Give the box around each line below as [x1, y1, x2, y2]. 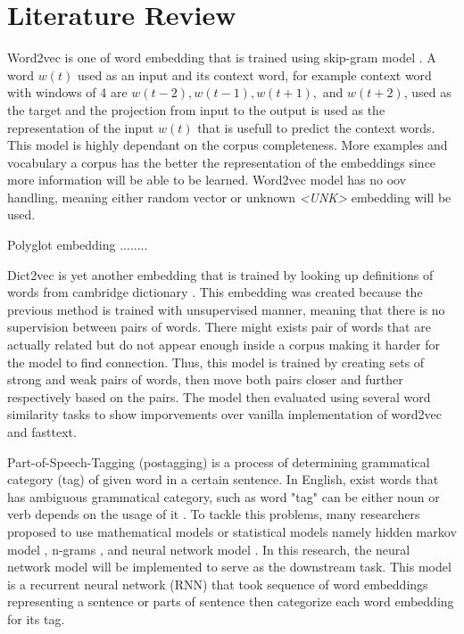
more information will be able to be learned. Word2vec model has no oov [7, 170, 407, 189]
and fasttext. [7, 423, 77, 441]
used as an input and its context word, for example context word [77, 65, 432, 84]
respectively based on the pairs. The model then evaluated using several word [7, 387, 431, 406]
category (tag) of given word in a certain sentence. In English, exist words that [7, 470, 439, 489]
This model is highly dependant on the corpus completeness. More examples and [7, 136, 448, 154]
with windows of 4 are [7, 83, 128, 102]
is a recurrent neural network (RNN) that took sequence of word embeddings [7, 574, 428, 593]
